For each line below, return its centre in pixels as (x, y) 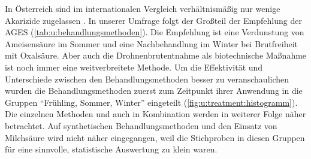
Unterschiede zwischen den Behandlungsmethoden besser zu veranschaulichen (147, 79)
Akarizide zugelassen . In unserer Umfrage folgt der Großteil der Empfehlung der (153, 20)
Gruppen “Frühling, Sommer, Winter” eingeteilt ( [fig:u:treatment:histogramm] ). (151, 102)
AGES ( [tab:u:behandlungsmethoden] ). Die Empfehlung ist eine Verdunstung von (155, 32)
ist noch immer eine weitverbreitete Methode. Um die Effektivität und (134, 67)
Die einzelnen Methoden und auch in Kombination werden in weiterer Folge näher (155, 114)
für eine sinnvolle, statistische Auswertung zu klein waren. (111, 149)
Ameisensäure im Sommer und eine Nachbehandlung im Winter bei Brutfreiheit (152, 43)
